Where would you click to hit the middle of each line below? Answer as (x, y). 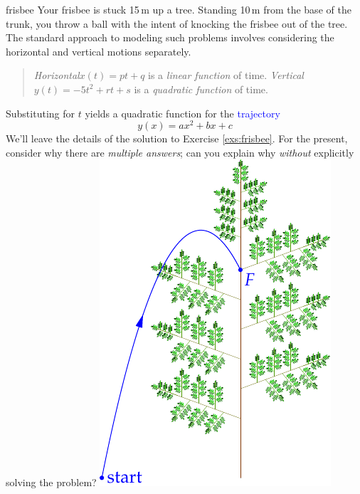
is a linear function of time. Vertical (226, 75)
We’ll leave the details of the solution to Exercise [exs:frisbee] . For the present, (177, 138)
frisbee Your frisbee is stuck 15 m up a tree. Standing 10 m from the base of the (179, 9)
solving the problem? (51, 482)
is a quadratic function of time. (201, 89)
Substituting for (40, 113)
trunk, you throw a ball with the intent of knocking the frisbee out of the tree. (177, 23)
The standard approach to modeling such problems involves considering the (170, 37)
